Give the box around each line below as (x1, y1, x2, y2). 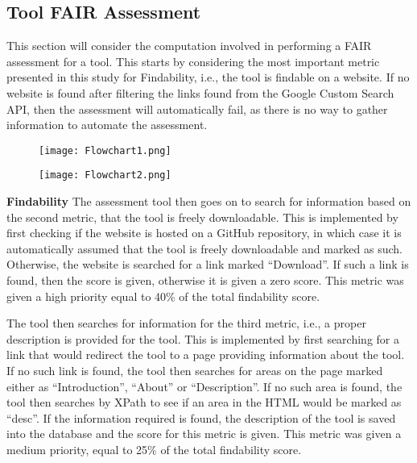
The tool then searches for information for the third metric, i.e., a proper (6, 315, 366, 332)
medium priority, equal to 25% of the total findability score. (6, 440, 302, 457)
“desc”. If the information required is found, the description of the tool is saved (6, 409, 396, 426)
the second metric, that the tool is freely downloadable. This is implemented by (6, 208, 398, 225)
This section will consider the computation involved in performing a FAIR (6, 37, 372, 54)
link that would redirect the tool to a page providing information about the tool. (6, 346, 405, 363)
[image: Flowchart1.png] (39, 144, 171, 156)
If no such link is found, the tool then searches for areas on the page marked (6, 362, 383, 379)
